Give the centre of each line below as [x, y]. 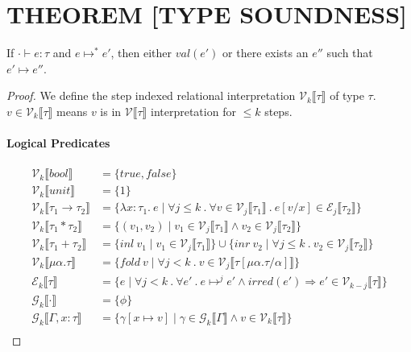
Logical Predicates [58, 143]
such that [350, 53]
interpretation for [193, 111]
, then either [141, 53]
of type [347, 95]
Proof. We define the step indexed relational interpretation [151, 95]
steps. [278, 111]
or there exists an [266, 53]
